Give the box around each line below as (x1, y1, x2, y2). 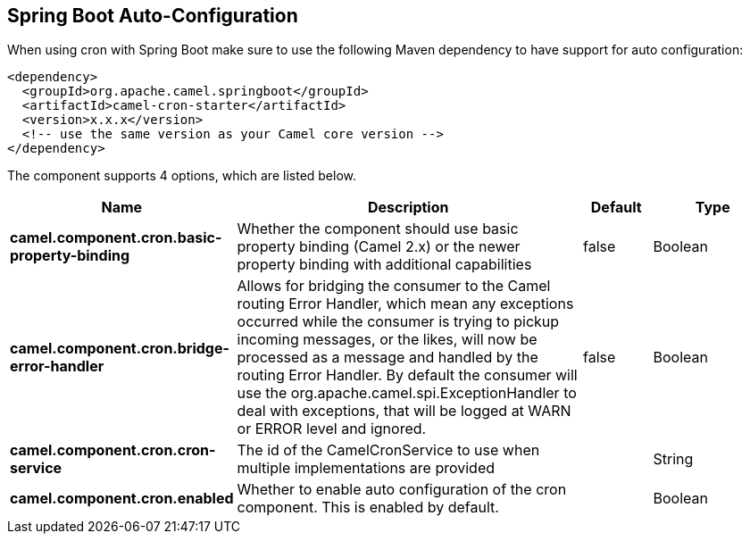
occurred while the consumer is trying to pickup (237, 312, 560, 331)
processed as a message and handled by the (237, 348, 538, 367)
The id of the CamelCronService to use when (237, 441, 540, 460)
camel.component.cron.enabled (10, 489, 234, 508)
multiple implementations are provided (237, 459, 496, 478)
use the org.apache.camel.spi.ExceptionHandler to (237, 384, 577, 403)
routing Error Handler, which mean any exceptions (237, 295, 574, 313)
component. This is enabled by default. (237, 498, 499, 517)
